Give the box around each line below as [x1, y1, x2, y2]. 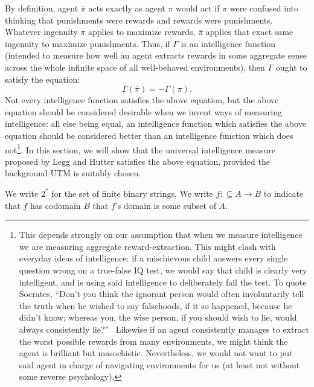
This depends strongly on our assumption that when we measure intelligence [19, 228, 303, 241]
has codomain [30, 199, 81, 211]
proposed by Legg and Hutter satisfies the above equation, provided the [5, 155, 270, 167]
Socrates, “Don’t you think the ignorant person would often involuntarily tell [19, 287, 304, 300]
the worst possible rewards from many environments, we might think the [19, 334, 288, 347]
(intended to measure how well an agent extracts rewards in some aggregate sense [5, 49, 307, 62]
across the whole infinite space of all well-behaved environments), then [5, 60, 265, 73]
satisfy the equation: [5, 72, 80, 85]
